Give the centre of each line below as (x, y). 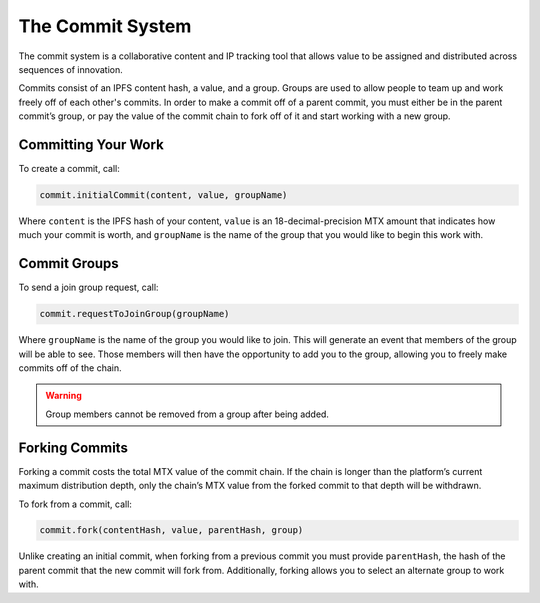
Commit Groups (68, 263)
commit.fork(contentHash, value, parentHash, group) (171, 530)
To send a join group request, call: (88, 287)
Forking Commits (73, 447)
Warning (63, 396)
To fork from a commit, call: (75, 504)
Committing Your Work (91, 144)
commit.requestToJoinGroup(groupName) (134, 314)
